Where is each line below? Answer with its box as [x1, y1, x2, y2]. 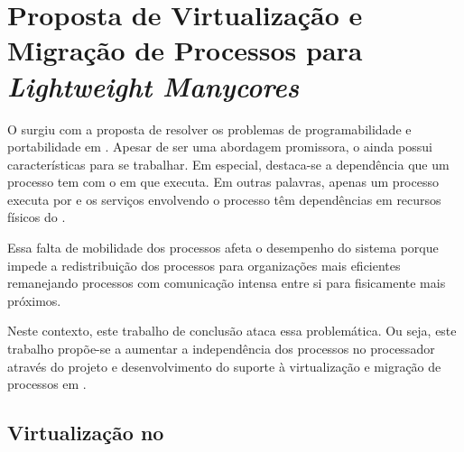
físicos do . [7, 208, 66, 226]
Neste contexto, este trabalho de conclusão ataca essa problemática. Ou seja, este [7, 321, 457, 340]
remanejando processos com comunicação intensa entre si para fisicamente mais [7, 273, 446, 292]
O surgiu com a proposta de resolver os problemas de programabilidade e [7, 119, 412, 138]
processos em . [7, 374, 87, 393]
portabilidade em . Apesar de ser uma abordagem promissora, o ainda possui [7, 137, 432, 156]
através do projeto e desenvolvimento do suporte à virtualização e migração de [7, 356, 441, 375]
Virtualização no [7, 419, 164, 447]
